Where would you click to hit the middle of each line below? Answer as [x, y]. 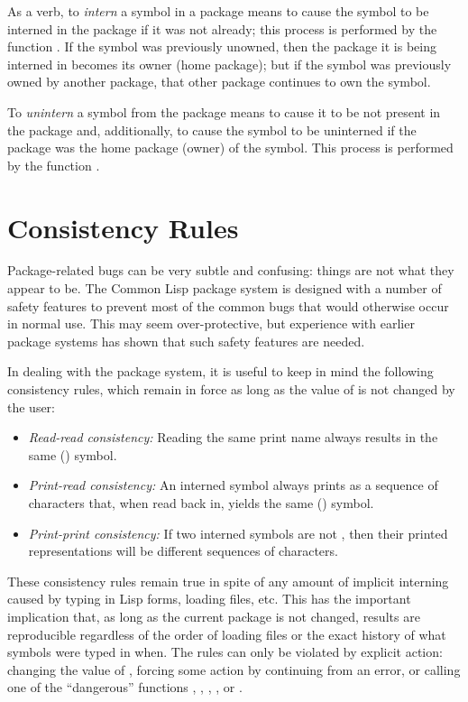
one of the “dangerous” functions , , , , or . [125, 687]
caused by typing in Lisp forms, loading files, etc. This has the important [209, 599]
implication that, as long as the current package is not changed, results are [214, 616]
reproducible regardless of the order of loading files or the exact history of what [227, 634]
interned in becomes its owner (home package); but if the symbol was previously [229, 64]
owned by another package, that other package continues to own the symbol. [219, 82]
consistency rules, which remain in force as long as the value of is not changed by [231, 389]
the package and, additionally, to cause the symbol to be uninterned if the [212, 129]
